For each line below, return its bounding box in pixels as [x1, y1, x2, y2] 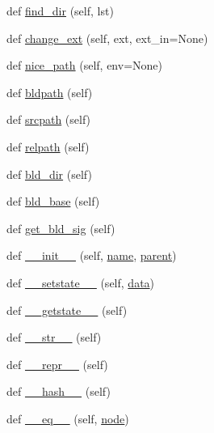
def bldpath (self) [6, 83, 93, 100]
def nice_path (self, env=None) [6, 57, 162, 74]
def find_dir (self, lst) [6, 2, 114, 19]
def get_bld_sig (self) [6, 219, 115, 236]
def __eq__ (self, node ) [6, 410, 129, 427]
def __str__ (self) [6, 329, 102, 346]
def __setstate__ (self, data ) [6, 274, 155, 291]
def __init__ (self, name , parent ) [6, 247, 177, 264]
